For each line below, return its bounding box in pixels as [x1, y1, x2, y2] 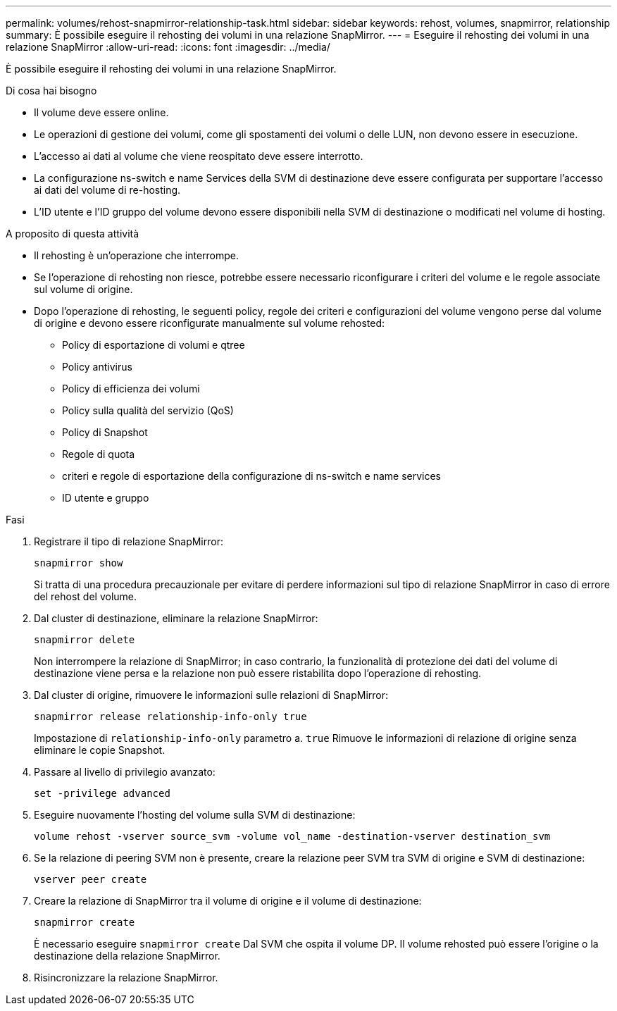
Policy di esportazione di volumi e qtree [62, 339, 245, 351]
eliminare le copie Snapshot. [34, 744, 166, 756]
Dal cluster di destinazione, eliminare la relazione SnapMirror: [34, 612, 318, 624]
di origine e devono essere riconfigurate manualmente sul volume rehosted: [34, 317, 385, 329]
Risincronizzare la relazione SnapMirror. [34, 972, 218, 984]
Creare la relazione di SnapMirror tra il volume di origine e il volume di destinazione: [34, 895, 422, 907]
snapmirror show [34, 557, 123, 569]
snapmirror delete [34, 634, 135, 645]
